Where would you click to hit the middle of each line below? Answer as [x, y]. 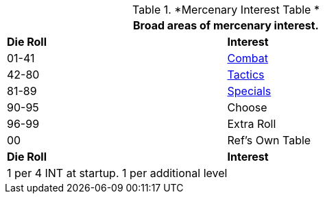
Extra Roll [252, 124]
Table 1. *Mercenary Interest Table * [226, 10]
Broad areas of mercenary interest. [226, 25]
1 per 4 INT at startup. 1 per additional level [117, 173]
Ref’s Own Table [269, 140]
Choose [247, 107]
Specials [249, 91]
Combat [248, 58]
